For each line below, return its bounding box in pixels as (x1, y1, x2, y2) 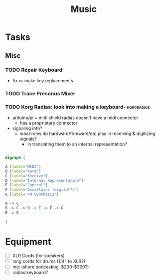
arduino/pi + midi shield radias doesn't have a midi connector (12, 115, 139, 121)
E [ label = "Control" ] (5, 183, 48, 188)
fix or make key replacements (12, 77, 73, 83)
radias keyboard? (12, 269, 48, 275)
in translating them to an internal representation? (27, 141, 127, 147)
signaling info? (12, 126, 42, 132)
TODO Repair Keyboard (5, 66, 63, 73)
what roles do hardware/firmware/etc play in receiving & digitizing (19, 131, 156, 137)
